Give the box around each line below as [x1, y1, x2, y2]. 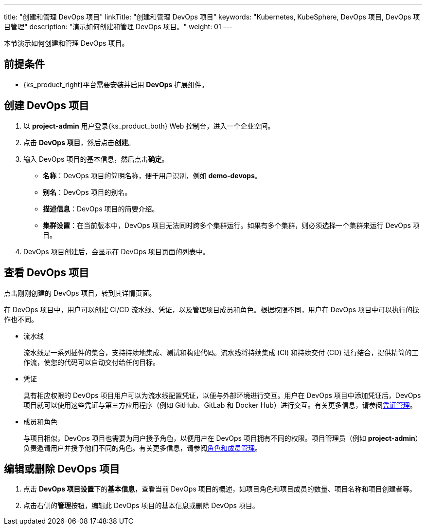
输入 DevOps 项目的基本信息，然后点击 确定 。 [23, 154, 169, 163]
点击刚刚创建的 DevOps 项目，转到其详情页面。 [4, 288, 156, 297]
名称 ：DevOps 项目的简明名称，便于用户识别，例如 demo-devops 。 [43, 171, 262, 180]
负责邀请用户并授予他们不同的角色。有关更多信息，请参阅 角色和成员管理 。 [23, 443, 262, 452]
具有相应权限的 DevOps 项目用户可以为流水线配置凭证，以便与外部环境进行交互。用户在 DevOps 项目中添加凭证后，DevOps [23, 391, 421, 399]
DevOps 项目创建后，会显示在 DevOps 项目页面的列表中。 [23, 247, 210, 256]
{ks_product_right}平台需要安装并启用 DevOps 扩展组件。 [23, 80, 209, 89]
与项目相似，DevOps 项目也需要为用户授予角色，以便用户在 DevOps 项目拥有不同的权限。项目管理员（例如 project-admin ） [23, 434, 422, 442]
